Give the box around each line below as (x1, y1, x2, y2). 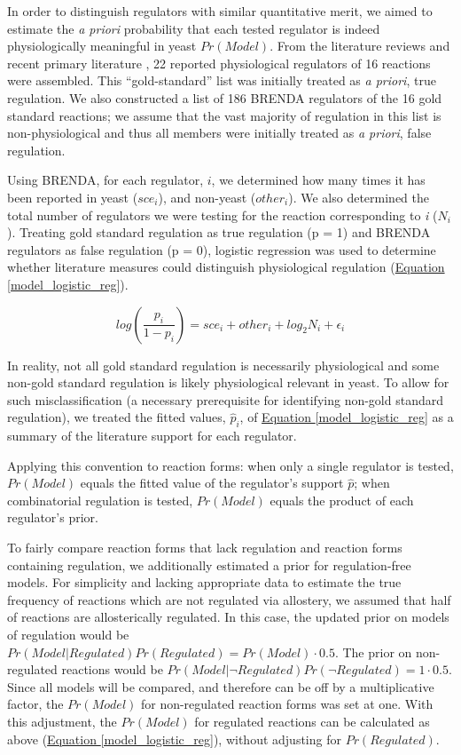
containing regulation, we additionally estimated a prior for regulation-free (7, 555, 411, 574)
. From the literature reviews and (270, 36, 450, 55)
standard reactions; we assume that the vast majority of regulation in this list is (7, 106, 441, 124)
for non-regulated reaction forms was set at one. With (140, 695, 434, 713)
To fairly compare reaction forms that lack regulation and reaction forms (7, 538, 402, 557)
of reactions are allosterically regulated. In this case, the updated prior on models (7, 608, 449, 626)
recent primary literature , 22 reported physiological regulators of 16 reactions (7, 53, 431, 72)
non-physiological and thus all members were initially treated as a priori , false (7, 123, 432, 142)
